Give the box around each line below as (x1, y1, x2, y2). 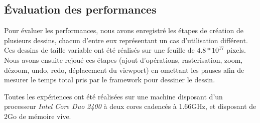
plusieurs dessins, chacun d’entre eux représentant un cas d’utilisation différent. (4, 35, 248, 45)
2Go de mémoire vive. (4, 110, 71, 121)
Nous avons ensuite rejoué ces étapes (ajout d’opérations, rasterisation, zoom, (4, 54, 243, 65)
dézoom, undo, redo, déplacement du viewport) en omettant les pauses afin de (4, 64, 244, 75)
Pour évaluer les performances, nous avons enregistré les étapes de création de (4, 25, 243, 36)
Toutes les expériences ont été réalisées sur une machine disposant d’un (4, 91, 223, 101)
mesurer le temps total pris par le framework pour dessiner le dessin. (4, 74, 215, 85)
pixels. (226, 45, 246, 55)
